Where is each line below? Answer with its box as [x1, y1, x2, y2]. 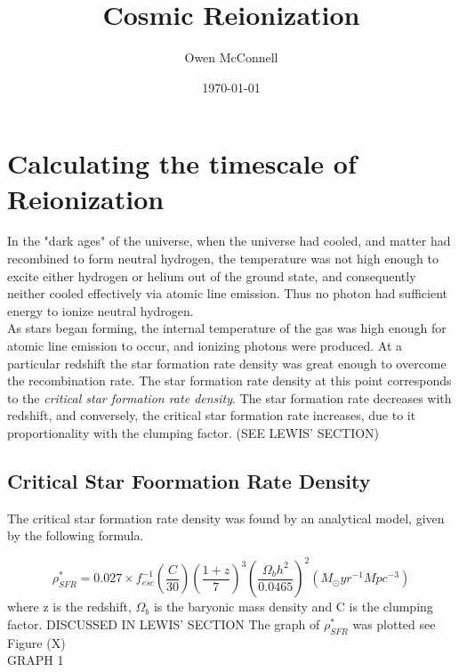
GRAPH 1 [7, 651, 64, 669]
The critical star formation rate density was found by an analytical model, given [7, 508, 445, 527]
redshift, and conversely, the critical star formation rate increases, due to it [7, 406, 416, 425]
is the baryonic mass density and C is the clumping [153, 597, 433, 616]
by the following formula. [7, 526, 144, 545]
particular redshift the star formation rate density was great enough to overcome [7, 353, 447, 372]
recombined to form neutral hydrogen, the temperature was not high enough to [7, 249, 439, 268]
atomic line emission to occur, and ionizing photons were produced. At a [7, 336, 403, 354]
